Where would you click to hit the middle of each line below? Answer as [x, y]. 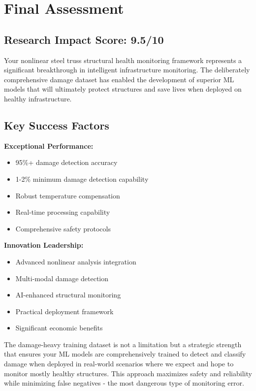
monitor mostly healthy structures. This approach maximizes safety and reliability [128, 373]
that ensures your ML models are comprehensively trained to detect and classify [125, 354]
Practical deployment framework [64, 311]
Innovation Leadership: [44, 245]
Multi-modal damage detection [62, 278]
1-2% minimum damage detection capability [82, 179]
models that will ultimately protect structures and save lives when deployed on [123, 89]
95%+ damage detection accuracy [66, 162]
